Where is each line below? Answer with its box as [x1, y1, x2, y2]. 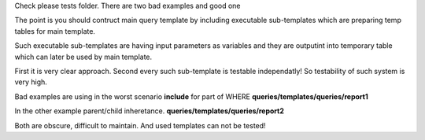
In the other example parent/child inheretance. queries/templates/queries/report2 [14, 106, 285, 116]
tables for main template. [14, 26, 96, 35]
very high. [14, 77, 47, 87]
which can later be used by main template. [14, 52, 153, 61]
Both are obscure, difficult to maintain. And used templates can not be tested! [14, 120, 267, 130]
